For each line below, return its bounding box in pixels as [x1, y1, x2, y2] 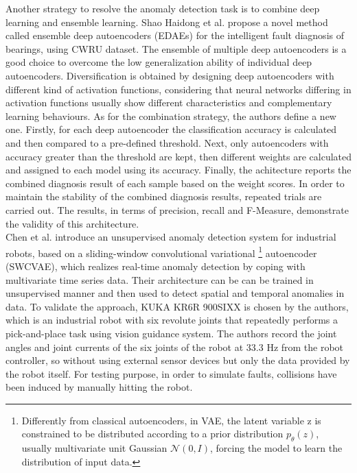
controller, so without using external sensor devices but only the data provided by [5, 353, 350, 367]
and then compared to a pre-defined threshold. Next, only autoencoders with [5, 135, 329, 149]
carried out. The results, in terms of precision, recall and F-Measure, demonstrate [5, 202, 349, 217]
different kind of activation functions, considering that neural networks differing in [5, 82, 352, 96]
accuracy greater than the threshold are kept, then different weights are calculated [5, 149, 352, 163]
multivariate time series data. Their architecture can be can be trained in [5, 272, 314, 287]
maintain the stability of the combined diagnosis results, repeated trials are [5, 189, 322, 204]
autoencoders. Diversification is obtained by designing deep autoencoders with [5, 68, 334, 82]
